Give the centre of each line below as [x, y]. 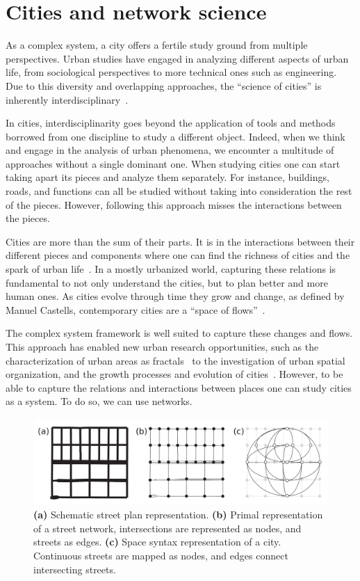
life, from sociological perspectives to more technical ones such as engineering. [171, 72]
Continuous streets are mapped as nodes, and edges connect [161, 555]
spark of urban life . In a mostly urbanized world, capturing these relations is [171, 269]
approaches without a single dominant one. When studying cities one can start [173, 163]
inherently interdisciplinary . [67, 99]
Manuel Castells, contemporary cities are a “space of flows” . [136, 309]
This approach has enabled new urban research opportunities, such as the [162, 347]
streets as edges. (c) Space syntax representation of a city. [157, 542]
